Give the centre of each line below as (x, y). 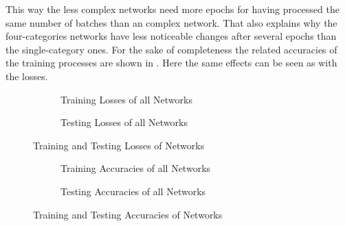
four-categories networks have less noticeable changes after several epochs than (171, 36)
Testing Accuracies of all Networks (133, 191)
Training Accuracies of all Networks (136, 168)
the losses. (27, 76)
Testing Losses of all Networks (124, 122)
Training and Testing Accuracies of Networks (128, 214)
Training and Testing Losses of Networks (119, 145)
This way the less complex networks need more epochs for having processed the (172, 9)
